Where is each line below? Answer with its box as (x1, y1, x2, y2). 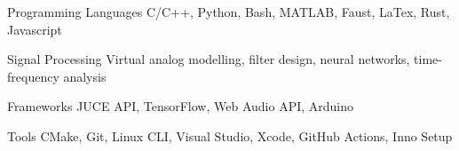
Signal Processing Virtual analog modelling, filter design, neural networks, (7, 50, 410, 68)
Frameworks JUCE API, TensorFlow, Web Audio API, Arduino (7, 97, 354, 115)
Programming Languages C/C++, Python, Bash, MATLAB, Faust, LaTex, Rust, (7, 3, 450, 20)
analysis (63, 67, 107, 85)
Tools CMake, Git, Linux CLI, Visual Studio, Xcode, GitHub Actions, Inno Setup (7, 126, 453, 145)
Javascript (7, 20, 62, 38)
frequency (7, 67, 59, 85)
